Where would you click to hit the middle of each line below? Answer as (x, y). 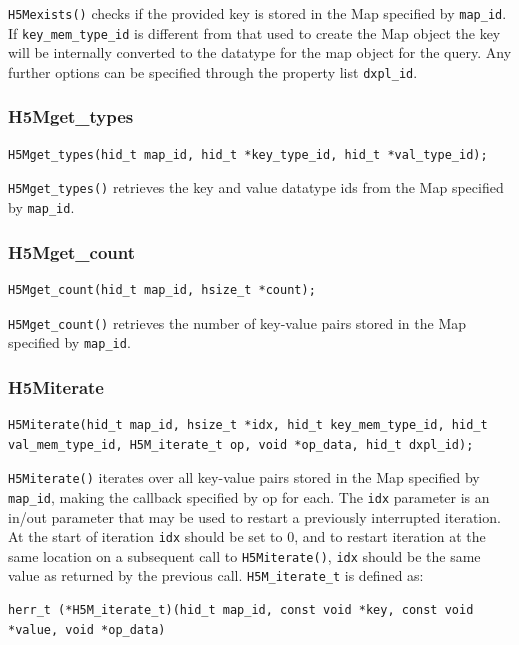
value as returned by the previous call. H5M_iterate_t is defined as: (216, 575)
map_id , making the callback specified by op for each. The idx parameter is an (249, 496)
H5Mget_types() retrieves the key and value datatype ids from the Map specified (256, 187)
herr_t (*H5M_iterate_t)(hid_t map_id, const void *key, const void (241, 610)
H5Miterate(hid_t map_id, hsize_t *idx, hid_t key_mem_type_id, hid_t (248, 425)
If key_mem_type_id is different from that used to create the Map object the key (254, 32)
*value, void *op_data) (87, 629)
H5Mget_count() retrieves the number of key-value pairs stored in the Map (237, 322)
